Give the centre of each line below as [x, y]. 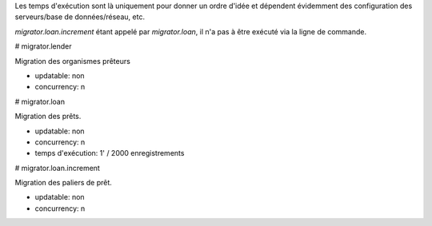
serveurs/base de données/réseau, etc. [80, 17]
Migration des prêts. [48, 117]
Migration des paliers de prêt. [63, 183]
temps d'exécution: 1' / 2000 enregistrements [110, 153]
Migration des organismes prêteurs [73, 61]
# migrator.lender [43, 46]
